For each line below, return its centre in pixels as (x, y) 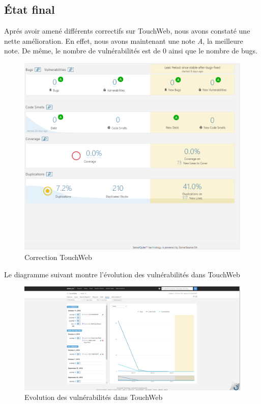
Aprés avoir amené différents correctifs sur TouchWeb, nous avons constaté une (127, 31)
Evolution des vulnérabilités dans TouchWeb (94, 397)
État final (30, 9)
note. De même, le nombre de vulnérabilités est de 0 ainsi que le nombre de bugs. (131, 51)
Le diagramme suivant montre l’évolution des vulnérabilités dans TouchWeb (122, 274)
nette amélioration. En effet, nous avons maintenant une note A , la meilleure (124, 40)
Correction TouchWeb (58, 257)
